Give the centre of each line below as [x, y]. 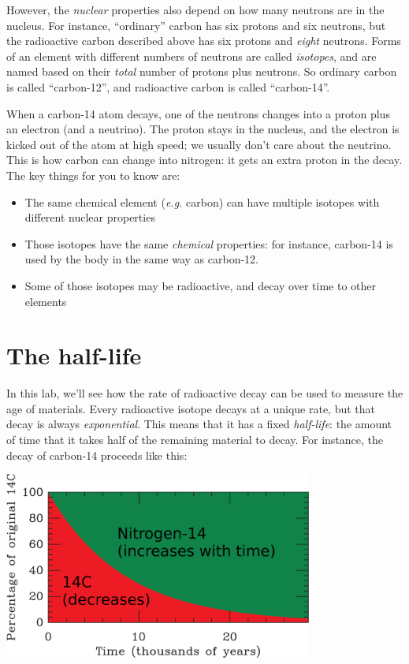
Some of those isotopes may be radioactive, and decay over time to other [200, 285]
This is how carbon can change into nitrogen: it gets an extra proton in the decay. [204, 160]
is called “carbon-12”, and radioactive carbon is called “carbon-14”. [168, 86]
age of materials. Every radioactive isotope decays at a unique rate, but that [191, 408]
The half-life [74, 355]
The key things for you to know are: [93, 175]
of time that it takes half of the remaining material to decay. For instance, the [195, 439]
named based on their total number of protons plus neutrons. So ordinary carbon [202, 71]
